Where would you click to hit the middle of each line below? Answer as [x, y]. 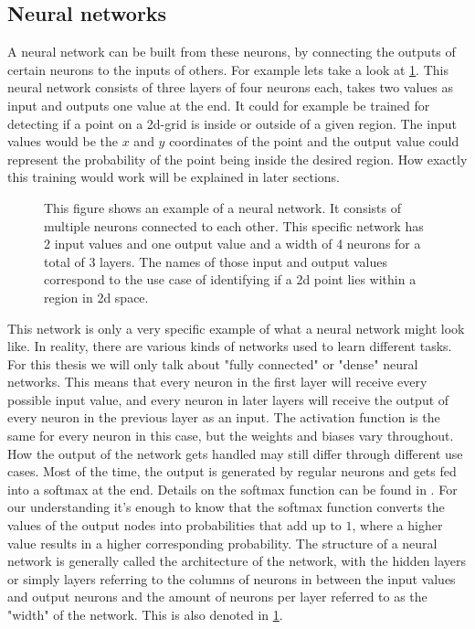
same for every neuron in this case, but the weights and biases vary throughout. [231, 436]
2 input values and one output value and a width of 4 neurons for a [232, 244]
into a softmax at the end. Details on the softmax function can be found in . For [232, 489]
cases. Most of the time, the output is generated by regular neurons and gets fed [232, 471]
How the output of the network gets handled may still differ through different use [235, 453]
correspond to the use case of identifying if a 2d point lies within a [230, 279]
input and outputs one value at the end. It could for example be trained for [219, 105]
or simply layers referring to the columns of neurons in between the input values [232, 578]
